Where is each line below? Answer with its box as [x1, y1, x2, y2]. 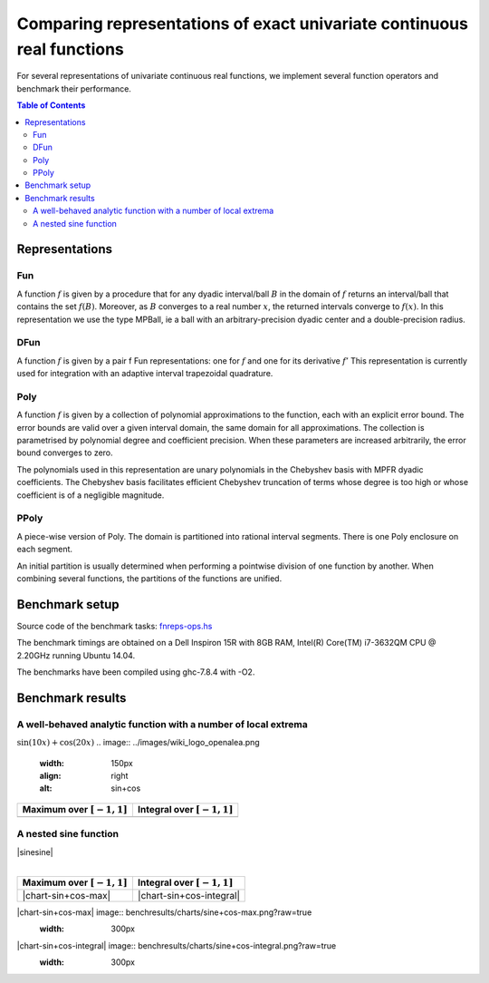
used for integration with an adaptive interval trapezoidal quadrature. [16, 368, 273, 379]
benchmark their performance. [16, 83, 131, 94]
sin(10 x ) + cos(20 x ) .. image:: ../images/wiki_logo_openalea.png [16, 737, 260, 748]
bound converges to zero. [16, 447, 113, 458]
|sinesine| [16, 846, 53, 857]
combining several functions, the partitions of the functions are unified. [16, 572, 283, 584]
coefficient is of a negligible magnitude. [16, 490, 165, 501]
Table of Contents [16, 100, 86, 111]
